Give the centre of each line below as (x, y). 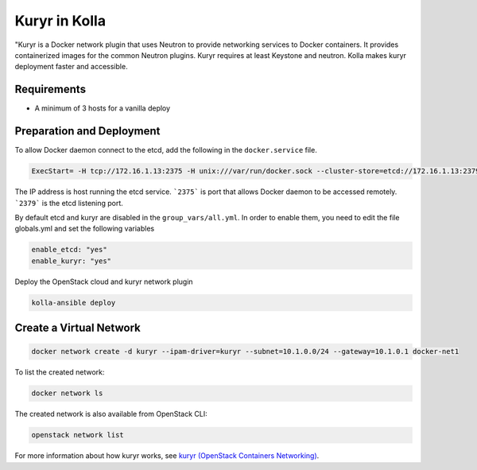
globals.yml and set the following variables (85, 229)
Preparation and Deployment (87, 131)
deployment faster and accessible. (71, 67)
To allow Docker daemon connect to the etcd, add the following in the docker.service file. (166, 150)
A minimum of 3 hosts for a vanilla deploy (103, 108)
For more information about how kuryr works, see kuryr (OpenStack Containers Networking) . (167, 456)
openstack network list (78, 435)
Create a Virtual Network (78, 328)
